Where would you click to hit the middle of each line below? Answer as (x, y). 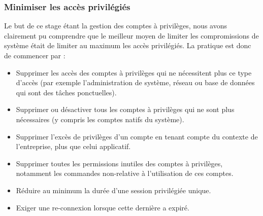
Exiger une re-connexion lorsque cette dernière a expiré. (103, 207)
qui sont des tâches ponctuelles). (66, 92)
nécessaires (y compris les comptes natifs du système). (100, 119)
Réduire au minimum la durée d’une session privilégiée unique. (113, 190)
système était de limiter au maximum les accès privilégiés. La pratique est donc (128, 45)
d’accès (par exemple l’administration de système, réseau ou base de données (135, 82)
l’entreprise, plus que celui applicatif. (73, 146)
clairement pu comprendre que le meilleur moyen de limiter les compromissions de (131, 35)
